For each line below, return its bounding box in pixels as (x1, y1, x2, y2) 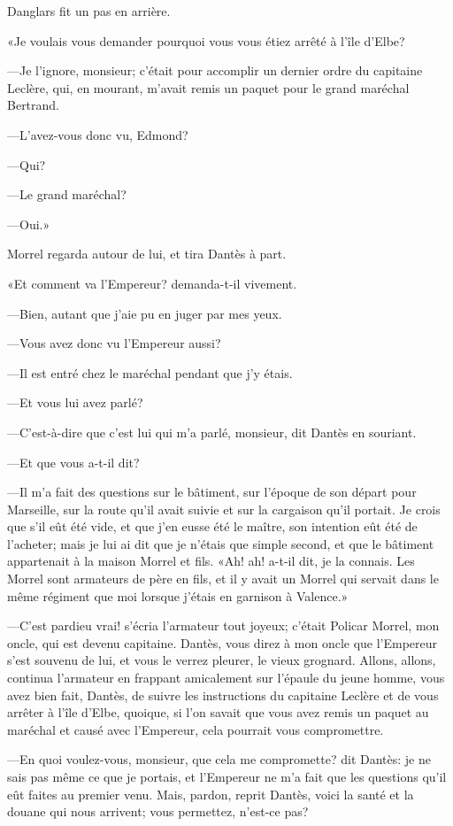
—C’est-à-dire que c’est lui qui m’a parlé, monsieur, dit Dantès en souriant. (7, 422, 417, 441)
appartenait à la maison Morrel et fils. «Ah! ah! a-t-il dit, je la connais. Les (7, 552, 415, 570)
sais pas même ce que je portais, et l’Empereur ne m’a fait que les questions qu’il (7, 768, 447, 785)
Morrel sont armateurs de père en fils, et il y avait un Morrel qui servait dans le (7, 569, 439, 588)
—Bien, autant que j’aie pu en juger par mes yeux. (7, 304, 282, 322)
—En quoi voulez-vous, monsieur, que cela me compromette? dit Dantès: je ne (7, 750, 431, 768)
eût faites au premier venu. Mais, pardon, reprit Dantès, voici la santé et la (7, 784, 414, 803)
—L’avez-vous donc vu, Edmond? (7, 125, 188, 143)
